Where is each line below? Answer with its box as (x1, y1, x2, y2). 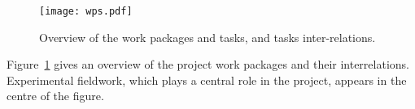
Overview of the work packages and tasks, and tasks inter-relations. (39, 28, 376, 45)
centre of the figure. (7, 87, 104, 104)
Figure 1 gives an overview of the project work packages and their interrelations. (7, 56, 409, 73)
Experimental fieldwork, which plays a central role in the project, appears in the (7, 71, 407, 88)
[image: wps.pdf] (39, 6, 133, 17)
